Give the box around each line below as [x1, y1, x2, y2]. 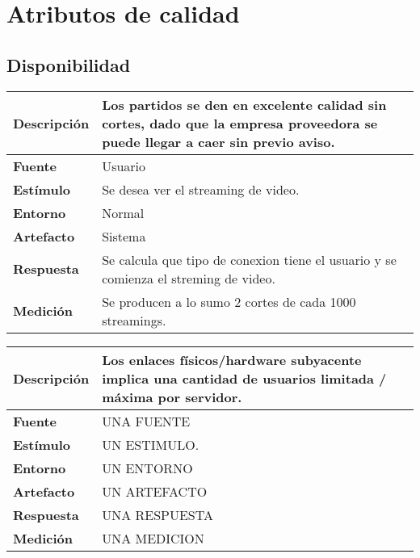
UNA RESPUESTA [102, 505, 213, 524]
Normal [102, 203, 145, 222]
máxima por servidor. [102, 387, 242, 406]
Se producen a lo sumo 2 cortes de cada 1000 [102, 292, 356, 311]
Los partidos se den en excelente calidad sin [102, 94, 387, 114]
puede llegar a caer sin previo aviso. [102, 132, 335, 151]
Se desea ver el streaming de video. [102, 179, 300, 199]
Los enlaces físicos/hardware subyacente [102, 350, 362, 369]
